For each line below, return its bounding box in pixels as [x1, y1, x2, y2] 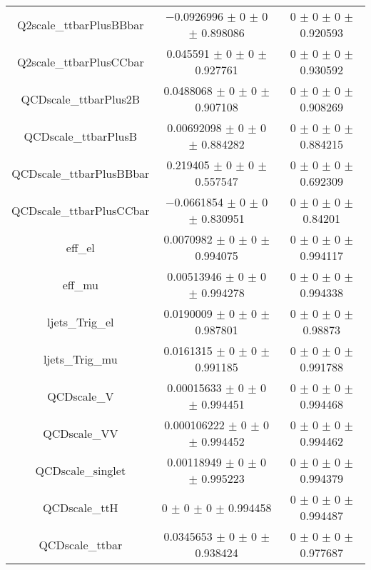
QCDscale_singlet [35, 461, 126, 479]
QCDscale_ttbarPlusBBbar [11, 164, 150, 181]
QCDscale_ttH [42, 499, 118, 516]
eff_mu [62, 276, 98, 293]
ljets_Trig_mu [43, 350, 118, 367]
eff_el [66, 239, 95, 256]
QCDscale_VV [43, 424, 118, 441]
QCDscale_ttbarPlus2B [21, 90, 141, 107]
